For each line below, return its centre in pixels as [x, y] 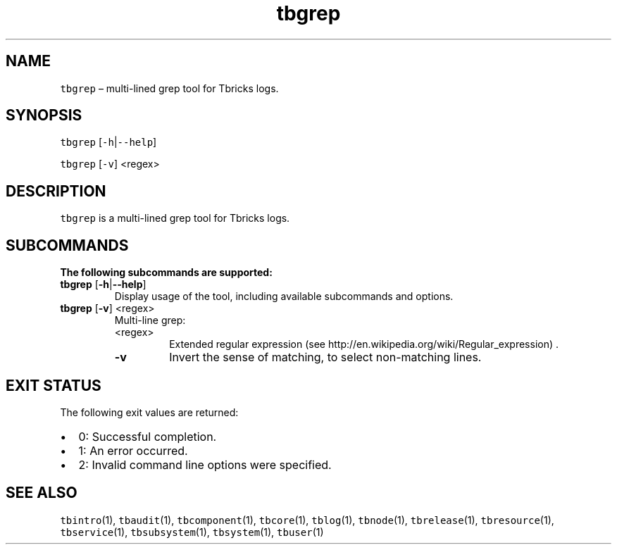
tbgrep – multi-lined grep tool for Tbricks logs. [169, 88]
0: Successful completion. [148, 436]
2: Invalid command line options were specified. [205, 464]
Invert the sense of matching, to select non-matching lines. [325, 357]
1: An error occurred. [133, 450]
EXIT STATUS [54, 385]
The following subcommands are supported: [166, 273]
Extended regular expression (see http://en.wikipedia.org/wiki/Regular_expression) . [364, 344]
